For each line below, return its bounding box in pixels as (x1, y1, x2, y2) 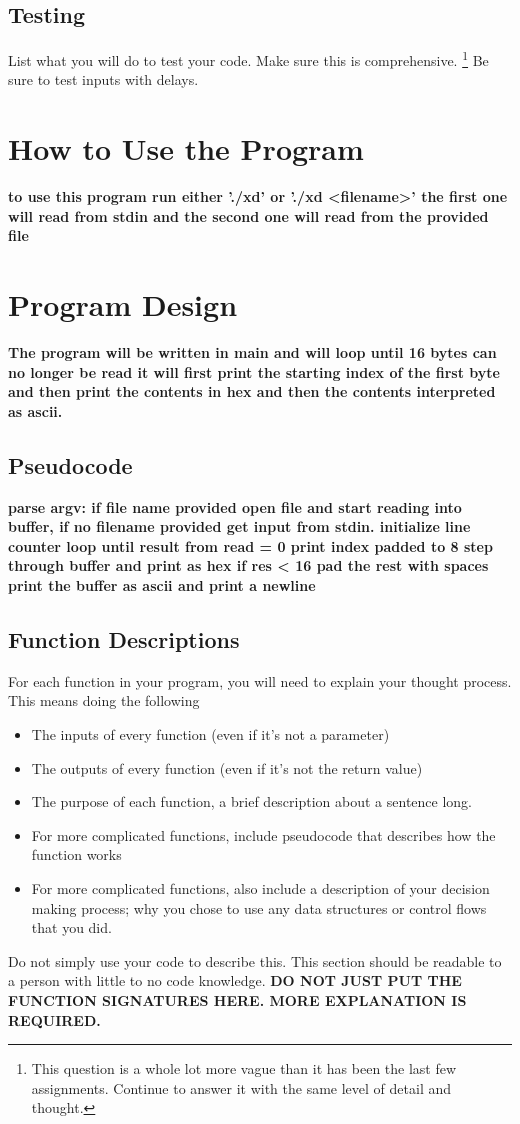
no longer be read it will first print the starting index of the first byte (8, 361, 500, 382)
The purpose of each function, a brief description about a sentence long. (31, 791, 472, 812)
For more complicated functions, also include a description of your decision (31, 877, 490, 898)
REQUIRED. (8, 1009, 101, 1030)
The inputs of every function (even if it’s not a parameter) (31, 724, 390, 745)
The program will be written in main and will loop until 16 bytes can (8, 342, 497, 363)
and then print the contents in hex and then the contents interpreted (8, 381, 496, 402)
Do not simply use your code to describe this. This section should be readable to (8, 950, 502, 971)
